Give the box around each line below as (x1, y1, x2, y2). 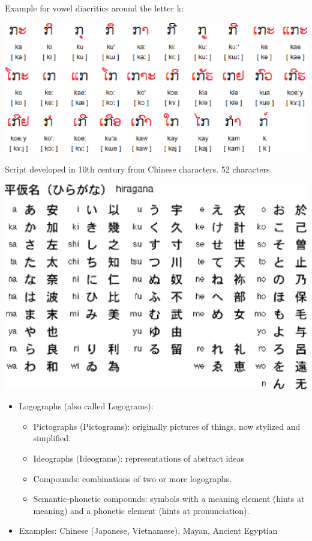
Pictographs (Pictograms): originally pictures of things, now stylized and (33, 420, 301, 432)
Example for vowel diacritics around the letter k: (5, 2, 184, 14)
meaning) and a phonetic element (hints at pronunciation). (33, 504, 250, 516)
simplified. (33, 432, 71, 444)
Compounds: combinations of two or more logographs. (33, 472, 232, 484)
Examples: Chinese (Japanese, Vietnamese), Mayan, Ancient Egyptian (19, 524, 278, 537)
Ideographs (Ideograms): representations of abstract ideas (33, 452, 245, 464)
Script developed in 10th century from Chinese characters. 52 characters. (5, 162, 272, 175)
